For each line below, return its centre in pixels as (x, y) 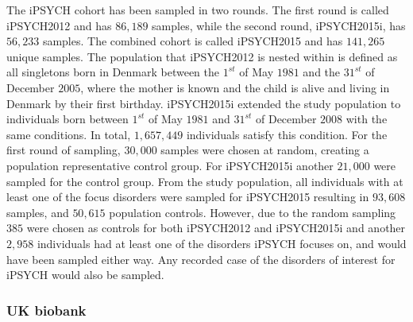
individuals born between (68, 119)
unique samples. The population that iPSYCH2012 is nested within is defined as (202, 56)
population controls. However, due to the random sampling (253, 212)
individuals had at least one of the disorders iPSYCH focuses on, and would (222, 243)
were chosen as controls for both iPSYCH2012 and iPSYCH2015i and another (216, 228)
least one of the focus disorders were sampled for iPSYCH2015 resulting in (188, 197)
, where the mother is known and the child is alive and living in (235, 87)
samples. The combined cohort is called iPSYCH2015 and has (193, 41)
